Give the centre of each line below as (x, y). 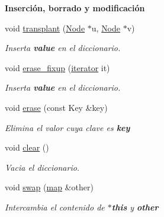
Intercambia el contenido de (55, 207)
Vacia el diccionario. (42, 167)
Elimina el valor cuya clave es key (67, 127)
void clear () (27, 147)
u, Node (106, 28)
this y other (135, 207)
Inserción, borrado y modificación (75, 8)
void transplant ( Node (45, 28)
